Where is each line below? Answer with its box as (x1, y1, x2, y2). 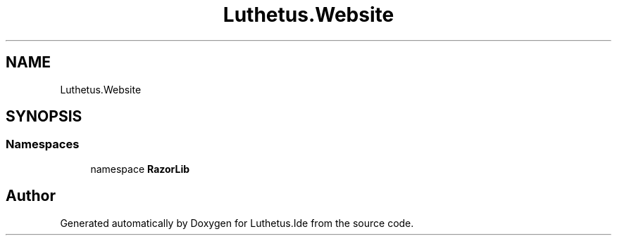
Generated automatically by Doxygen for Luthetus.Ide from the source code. (60, 216, 414, 229)
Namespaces (6, 137, 80, 152)
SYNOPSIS (6, 108, 82, 126)
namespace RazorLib (90, 162, 190, 175)
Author (6, 187, 56, 205)
